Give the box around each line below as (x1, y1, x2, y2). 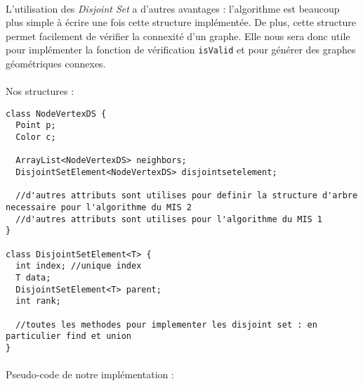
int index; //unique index (15, 261, 142, 271)
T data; (15, 273, 51, 283)
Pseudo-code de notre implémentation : (6, 367, 174, 382)
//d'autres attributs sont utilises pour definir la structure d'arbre (15, 191, 358, 201)
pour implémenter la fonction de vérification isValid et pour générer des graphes (6, 42, 356, 57)
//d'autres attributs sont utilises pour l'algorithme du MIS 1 (15, 214, 323, 224)
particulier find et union (6, 331, 131, 342)
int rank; (15, 296, 61, 307)
